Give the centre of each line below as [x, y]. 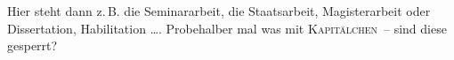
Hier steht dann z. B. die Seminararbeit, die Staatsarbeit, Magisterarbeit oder [219, 11]
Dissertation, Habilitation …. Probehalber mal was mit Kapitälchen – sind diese [227, 28]
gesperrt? [32, 45]
